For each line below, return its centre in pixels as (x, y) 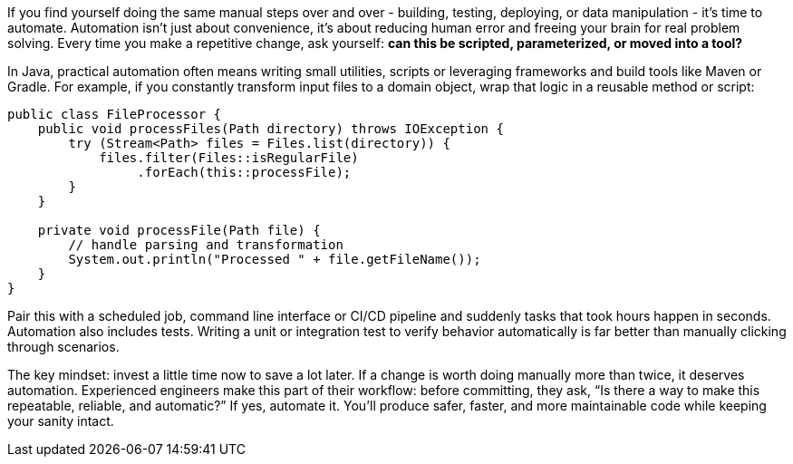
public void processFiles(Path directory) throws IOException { (271, 129)
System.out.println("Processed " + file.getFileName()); (275, 259)
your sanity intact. (61, 421)
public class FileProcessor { (115, 114)
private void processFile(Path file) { (179, 230)
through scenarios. (63, 347)
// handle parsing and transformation (206, 245)
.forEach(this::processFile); (244, 172)
